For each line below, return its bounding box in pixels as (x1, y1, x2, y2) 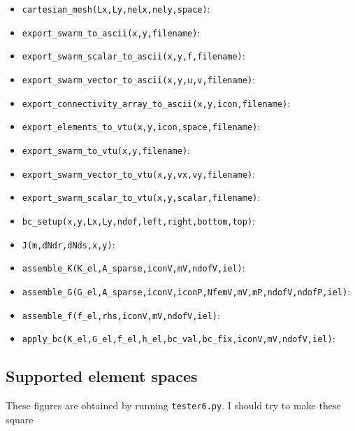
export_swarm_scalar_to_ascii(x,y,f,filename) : (22, 48, 245, 63)
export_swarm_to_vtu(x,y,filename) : (22, 142, 190, 157)
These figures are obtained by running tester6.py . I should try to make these (6, 398, 341, 413)
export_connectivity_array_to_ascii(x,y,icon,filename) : (22, 95, 291, 110)
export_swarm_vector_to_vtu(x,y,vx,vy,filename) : (22, 166, 256, 181)
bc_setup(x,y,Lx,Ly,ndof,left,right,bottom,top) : (22, 213, 256, 227)
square (6, 411, 34, 426)
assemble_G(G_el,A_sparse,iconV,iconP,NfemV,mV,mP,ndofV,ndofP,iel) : (22, 283, 351, 298)
